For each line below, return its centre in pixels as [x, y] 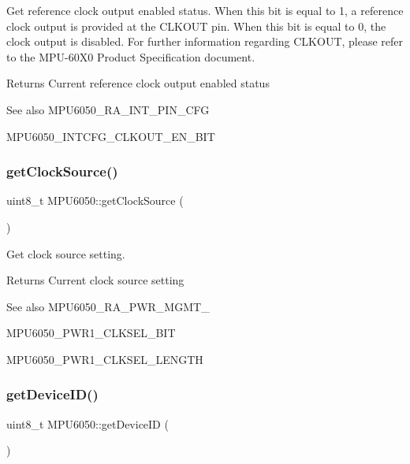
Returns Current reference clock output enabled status [138, 83]
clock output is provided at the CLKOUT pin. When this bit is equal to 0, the [196, 26]
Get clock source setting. [66, 253]
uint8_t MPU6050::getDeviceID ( [88, 423]
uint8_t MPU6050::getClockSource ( [95, 200]
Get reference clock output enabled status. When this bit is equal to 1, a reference [205, 10]
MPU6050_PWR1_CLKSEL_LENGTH [105, 359]
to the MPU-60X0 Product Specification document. [131, 56]
